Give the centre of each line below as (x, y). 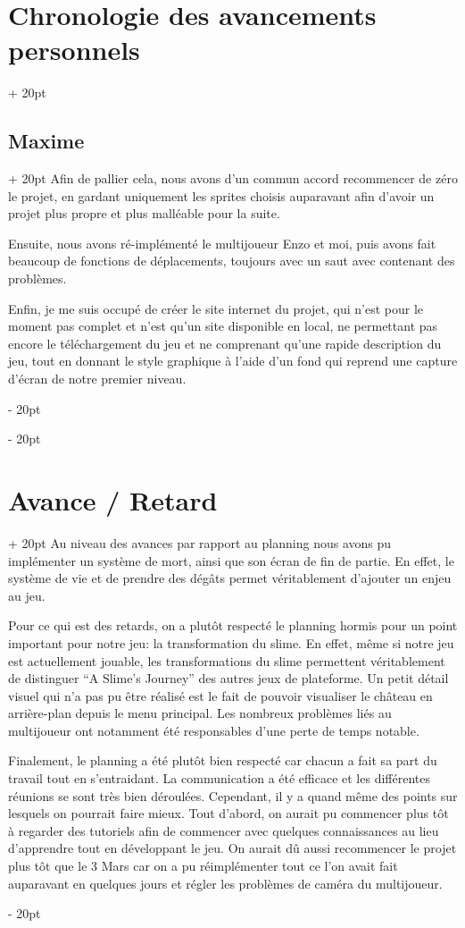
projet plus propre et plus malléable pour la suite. (144, 213)
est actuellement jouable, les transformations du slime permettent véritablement (227, 660)
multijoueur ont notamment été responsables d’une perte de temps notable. (214, 730)
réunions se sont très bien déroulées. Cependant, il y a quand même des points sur (233, 795)
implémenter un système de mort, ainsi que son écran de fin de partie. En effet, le (231, 560)
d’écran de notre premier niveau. (97, 379)
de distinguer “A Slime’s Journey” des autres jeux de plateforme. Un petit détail (228, 678)
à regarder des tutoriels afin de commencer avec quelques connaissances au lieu (224, 830)
